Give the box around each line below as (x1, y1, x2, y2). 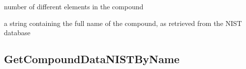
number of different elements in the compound (4, 1, 144, 11)
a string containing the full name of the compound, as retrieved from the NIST (4, 18, 242, 28)
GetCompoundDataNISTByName (4, 51, 180, 67)
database (4, 27, 31, 38)
